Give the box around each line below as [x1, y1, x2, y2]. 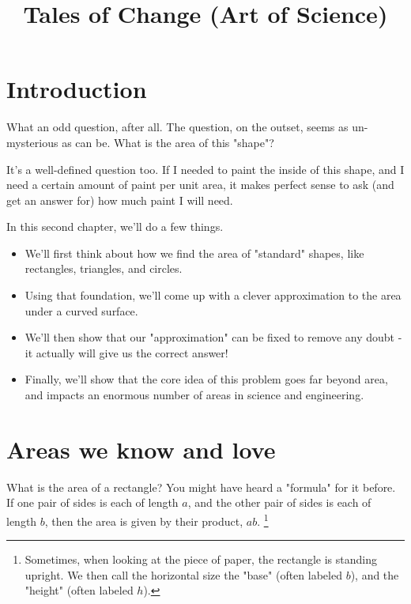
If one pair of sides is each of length [6, 494, 179, 511]
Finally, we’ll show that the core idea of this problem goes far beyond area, [25, 371, 388, 387]
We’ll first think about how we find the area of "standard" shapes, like [25, 244, 364, 261]
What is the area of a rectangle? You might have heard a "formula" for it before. [6, 478, 396, 495]
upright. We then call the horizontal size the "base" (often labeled [25, 566, 342, 583]
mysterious [6, 134, 58, 150]
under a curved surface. [25, 302, 138, 319]
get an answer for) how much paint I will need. [6, 191, 233, 208]
